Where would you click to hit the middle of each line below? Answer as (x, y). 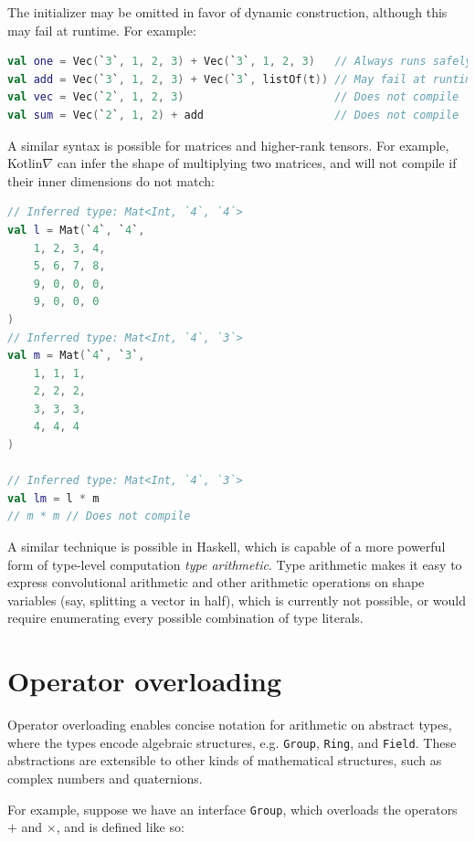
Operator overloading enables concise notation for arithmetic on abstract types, (230, 725)
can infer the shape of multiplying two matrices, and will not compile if (257, 163)
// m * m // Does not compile (99, 516)
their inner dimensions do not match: (111, 180)
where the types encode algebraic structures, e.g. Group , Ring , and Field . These (232, 742)
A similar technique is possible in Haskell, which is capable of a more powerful (227, 547)
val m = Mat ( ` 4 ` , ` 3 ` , (76, 356)
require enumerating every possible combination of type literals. (185, 618)
